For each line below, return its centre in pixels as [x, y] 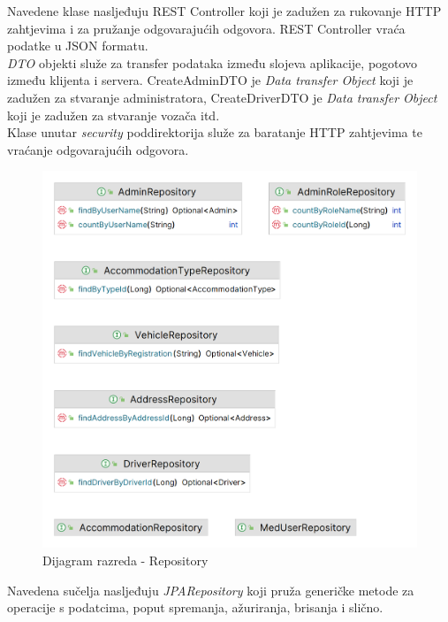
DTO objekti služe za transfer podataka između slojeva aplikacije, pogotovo [213, 62]
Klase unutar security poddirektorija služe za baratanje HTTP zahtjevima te [215, 132]
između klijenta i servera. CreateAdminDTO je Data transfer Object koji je [210, 80]
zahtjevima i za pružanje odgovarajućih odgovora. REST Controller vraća [206, 28]
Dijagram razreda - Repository [125, 561]
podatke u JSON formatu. [78, 46]
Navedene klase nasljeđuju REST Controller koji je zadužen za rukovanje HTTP [224, 11]
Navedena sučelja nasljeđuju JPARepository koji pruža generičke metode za [211, 590]
